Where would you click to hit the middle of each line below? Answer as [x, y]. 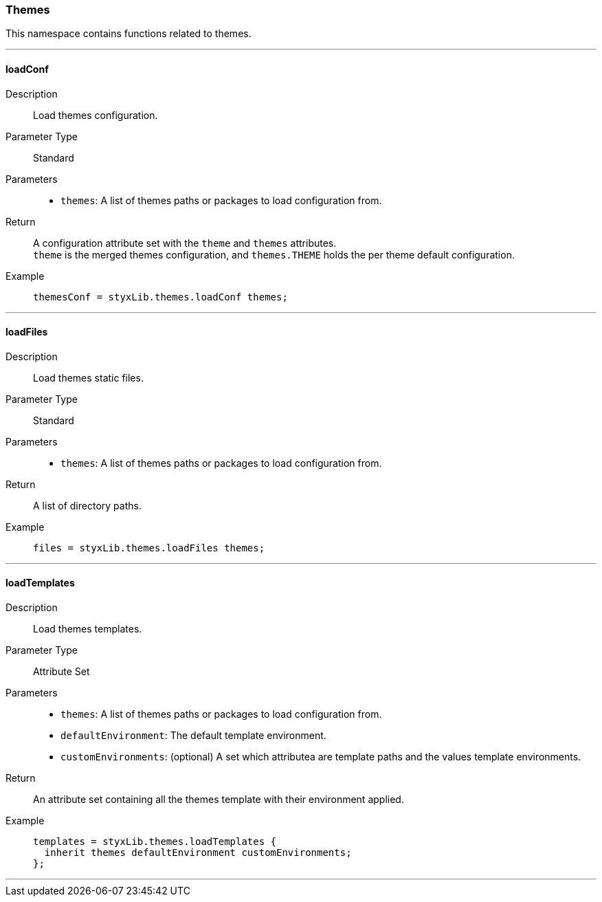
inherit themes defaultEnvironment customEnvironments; [198, 853]
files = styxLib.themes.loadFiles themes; [149, 548]
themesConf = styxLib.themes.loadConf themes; [160, 297]
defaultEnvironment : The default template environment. [193, 736]
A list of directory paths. [87, 505]
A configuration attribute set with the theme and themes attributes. [185, 243]
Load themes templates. [88, 629]
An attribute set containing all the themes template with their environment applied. [219, 800]
